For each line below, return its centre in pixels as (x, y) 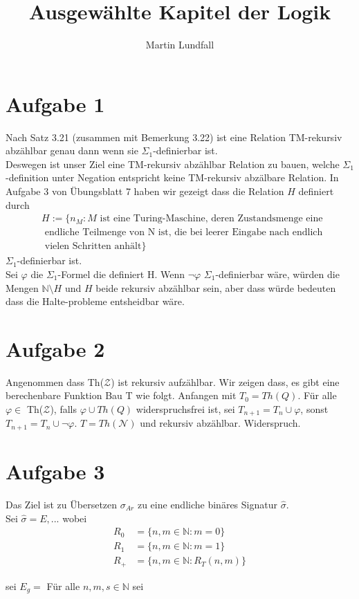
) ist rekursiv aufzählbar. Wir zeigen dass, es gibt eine (225, 381)
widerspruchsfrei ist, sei (185, 409)
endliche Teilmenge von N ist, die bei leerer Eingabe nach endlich (184, 233)
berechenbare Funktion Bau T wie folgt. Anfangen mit (121, 395)
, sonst (314, 409)
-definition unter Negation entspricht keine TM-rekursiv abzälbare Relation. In (172, 177)
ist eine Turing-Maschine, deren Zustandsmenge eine (211, 219)
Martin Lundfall (180, 45)
